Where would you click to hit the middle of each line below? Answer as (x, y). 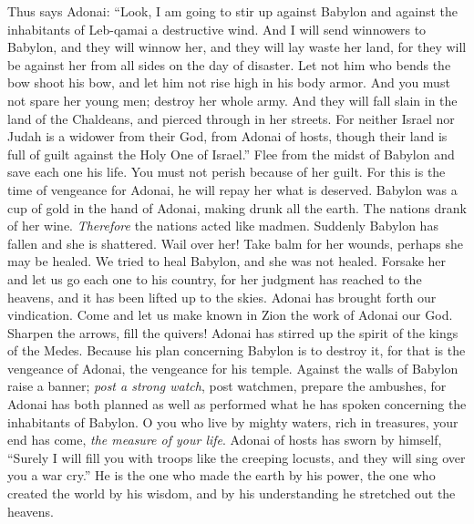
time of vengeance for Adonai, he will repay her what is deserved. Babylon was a (232, 189)
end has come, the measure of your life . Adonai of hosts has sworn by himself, (225, 440)
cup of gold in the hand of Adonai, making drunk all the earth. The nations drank (237, 207)
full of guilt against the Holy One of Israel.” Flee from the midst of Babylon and (231, 154)
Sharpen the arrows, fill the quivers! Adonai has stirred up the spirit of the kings (233, 332)
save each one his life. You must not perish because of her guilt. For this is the (227, 172)
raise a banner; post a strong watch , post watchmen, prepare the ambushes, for (227, 386)
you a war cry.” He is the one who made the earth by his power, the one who (222, 475)
